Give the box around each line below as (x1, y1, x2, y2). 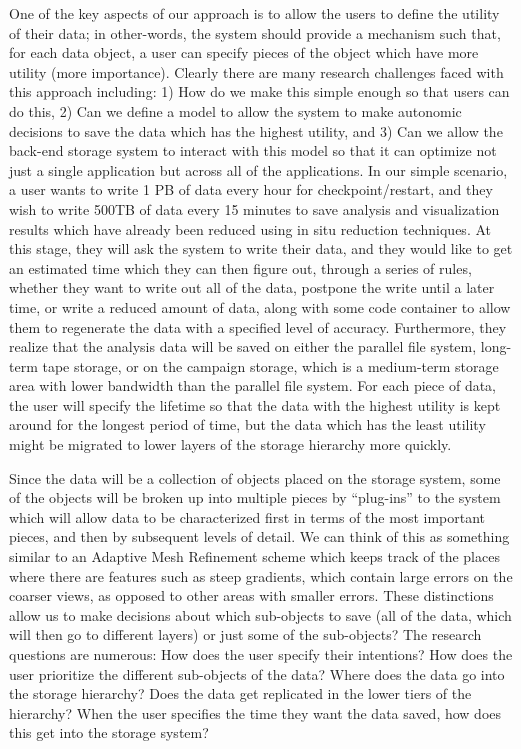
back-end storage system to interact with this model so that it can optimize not (9, 140, 497, 161)
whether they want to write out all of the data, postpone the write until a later (9, 277, 495, 298)
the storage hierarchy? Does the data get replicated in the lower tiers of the (9, 683, 472, 704)
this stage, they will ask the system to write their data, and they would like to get (9, 238, 513, 259)
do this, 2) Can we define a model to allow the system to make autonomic (9, 100, 462, 121)
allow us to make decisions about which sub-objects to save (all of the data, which (9, 604, 512, 625)
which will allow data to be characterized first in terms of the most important (9, 506, 486, 527)
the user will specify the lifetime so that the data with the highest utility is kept (9, 394, 501, 415)
